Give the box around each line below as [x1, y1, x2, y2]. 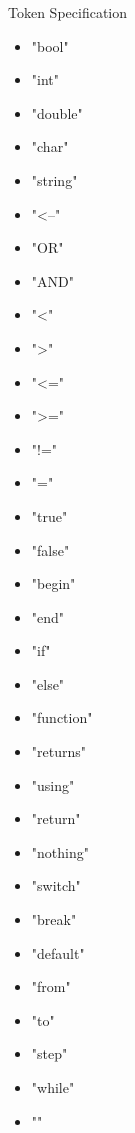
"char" [31, 136, 69, 157]
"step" [31, 1043, 68, 1064]
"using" [31, 774, 75, 795]
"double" [31, 102, 83, 123]
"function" [31, 707, 93, 728]
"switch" [31, 875, 81, 896]
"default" [31, 942, 85, 963]
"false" [31, 539, 70, 560]
